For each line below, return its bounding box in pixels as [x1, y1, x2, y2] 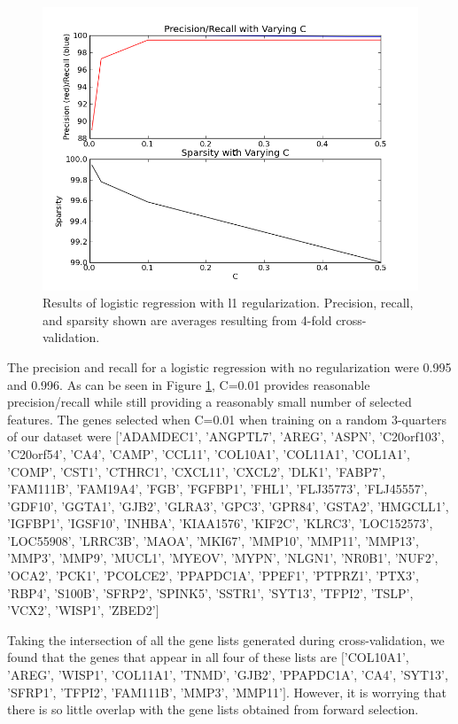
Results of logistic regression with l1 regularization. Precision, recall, [43, 293, 414, 312]
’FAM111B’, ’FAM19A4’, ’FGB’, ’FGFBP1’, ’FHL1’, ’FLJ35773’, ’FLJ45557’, [7, 479, 428, 498]
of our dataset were [7, 427, 112, 446]
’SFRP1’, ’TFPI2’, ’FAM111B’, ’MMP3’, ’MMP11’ [7, 682, 283, 701]
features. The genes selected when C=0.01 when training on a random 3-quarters [7, 409, 446, 428]
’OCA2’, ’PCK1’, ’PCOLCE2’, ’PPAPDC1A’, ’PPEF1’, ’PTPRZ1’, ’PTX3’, [7, 566, 419, 585]
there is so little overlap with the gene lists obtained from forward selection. [7, 700, 419, 719]
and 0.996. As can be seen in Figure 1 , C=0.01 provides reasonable [7, 375, 370, 393]
